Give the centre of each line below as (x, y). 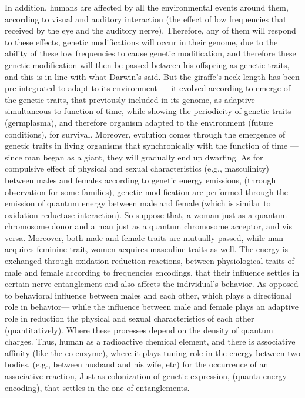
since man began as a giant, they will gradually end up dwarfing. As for (134, 157)
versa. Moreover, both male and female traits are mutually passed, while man (144, 237)
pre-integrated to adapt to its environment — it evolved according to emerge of (148, 88)
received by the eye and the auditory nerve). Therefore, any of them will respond (150, 30)
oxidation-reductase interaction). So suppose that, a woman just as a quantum (146, 214)
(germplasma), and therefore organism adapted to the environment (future (139, 122)
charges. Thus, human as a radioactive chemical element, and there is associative (150, 341)
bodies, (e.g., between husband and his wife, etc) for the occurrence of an (137, 364)
